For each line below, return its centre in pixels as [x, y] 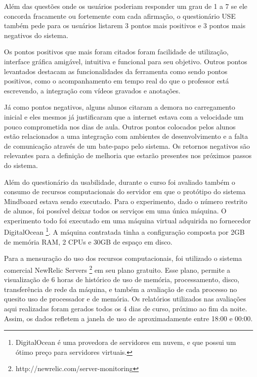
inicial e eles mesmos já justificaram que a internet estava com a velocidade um [124, 116]
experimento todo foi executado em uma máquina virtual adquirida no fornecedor [128, 220]
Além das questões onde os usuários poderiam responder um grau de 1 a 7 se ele [126, 6]
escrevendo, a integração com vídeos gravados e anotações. [92, 90]
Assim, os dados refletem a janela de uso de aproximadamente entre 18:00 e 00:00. [128, 318]
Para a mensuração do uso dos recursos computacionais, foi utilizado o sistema [123, 258]
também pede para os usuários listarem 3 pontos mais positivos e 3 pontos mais [125, 25]
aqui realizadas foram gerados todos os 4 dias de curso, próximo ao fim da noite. [126, 308]
